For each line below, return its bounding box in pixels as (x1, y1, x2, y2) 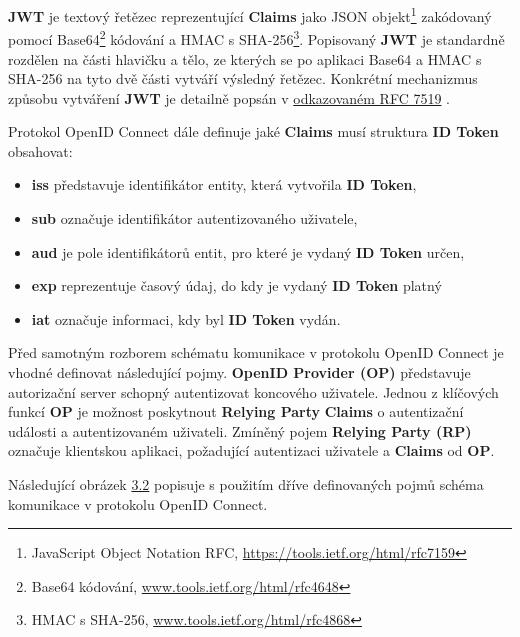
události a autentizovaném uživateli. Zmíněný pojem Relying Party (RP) (8, 420, 472, 441)
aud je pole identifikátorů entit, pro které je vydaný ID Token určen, (31, 241, 465, 262)
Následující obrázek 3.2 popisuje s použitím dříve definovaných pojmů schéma (8, 474, 484, 494)
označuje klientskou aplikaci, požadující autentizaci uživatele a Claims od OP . (8, 440, 495, 461)
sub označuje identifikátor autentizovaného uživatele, (31, 208, 358, 229)
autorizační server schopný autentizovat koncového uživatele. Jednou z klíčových (8, 381, 499, 402)
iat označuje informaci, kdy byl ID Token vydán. (31, 308, 341, 329)
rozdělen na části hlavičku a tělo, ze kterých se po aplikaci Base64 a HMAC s (8, 48, 482, 69)
